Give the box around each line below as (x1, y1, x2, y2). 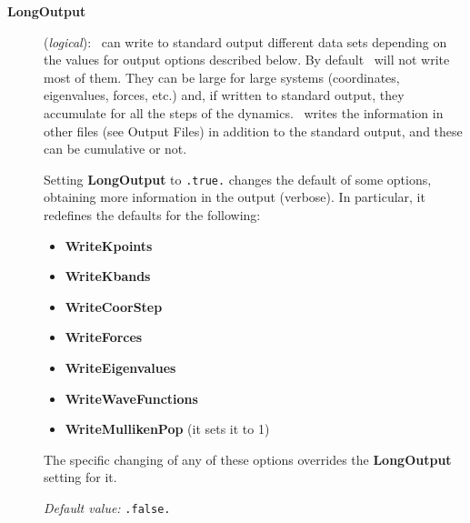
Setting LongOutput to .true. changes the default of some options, (44, 169, 432, 188)
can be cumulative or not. (44, 139, 187, 158)
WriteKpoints (65, 236, 153, 255)
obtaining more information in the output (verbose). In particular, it (44, 187, 425, 206)
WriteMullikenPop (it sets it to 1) (65, 419, 270, 438)
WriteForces (65, 327, 143, 347)
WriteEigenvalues (65, 357, 176, 377)
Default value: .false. (44, 498, 171, 517)
